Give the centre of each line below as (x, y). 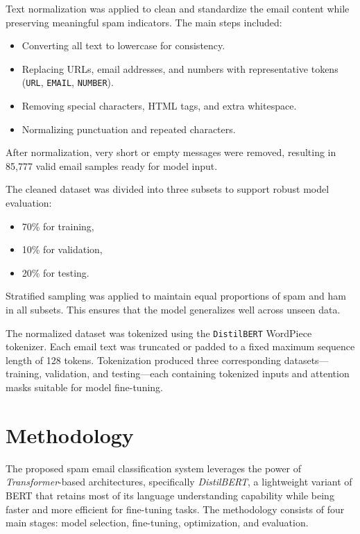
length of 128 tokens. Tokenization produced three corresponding (144, 360)
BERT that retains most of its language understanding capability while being (170, 495)
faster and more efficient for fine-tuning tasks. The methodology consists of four (175, 509)
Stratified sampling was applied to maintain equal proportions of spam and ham (176, 296)
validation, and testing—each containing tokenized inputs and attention (197, 373)
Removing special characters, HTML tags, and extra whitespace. (159, 106)
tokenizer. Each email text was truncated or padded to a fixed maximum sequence (180, 346)
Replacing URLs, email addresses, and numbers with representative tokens (180, 68)
